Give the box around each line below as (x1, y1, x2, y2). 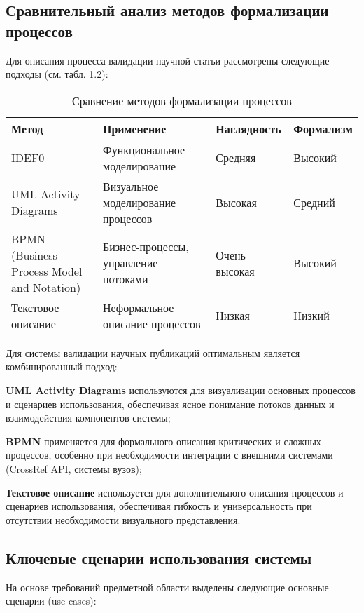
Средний (293, 194, 335, 210)
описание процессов (103, 315, 201, 332)
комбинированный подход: (6, 359, 118, 374)
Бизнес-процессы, (103, 238, 189, 255)
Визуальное (103, 177, 159, 194)
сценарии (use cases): (6, 593, 97, 608)
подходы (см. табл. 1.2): (6, 67, 108, 81)
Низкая (216, 307, 250, 324)
